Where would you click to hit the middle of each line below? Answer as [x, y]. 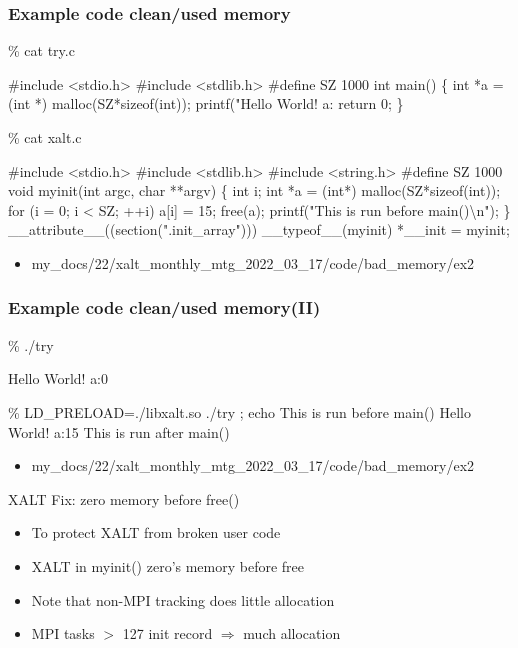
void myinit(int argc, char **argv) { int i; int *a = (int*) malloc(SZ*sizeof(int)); [254, 190]
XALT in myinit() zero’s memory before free [168, 565]
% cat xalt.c [45, 137]
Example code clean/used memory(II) [164, 307]
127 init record [167, 633]
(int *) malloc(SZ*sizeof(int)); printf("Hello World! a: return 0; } [206, 103]
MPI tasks [63, 633]
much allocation [292, 633]
